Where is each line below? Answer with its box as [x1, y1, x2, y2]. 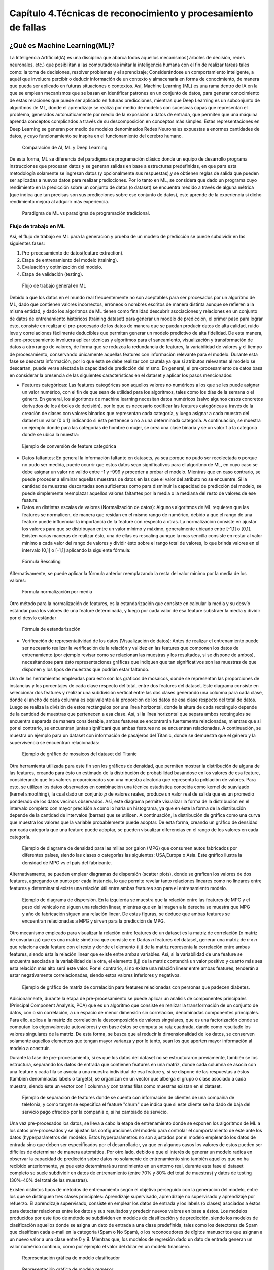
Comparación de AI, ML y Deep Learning [22, 144, 108, 150]
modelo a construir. [9, 1045, 50, 1051]
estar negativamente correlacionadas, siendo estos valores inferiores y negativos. [9, 972, 181, 978]
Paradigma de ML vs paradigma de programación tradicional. [22, 210, 150, 216]
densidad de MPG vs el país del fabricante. [22, 859, 112, 866]
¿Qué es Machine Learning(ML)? [9, 41, 115, 50]
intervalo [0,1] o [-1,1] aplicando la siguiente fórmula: [22, 547, 131, 553]
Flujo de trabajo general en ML [22, 282, 86, 289]
